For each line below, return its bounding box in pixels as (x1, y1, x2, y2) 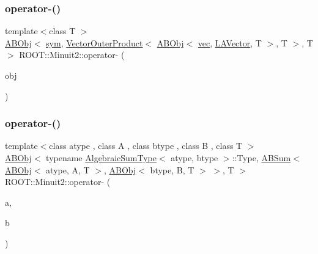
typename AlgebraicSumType (46, 151, 157, 164)
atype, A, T (46, 163, 90, 176)
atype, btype (171, 151, 218, 164)
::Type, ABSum (232, 151, 291, 164)
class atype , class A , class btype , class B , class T (49, 139, 243, 152)
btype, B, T (150, 163, 194, 176)
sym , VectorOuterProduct (46, 36, 143, 49)
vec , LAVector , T (198, 36, 262, 49)
